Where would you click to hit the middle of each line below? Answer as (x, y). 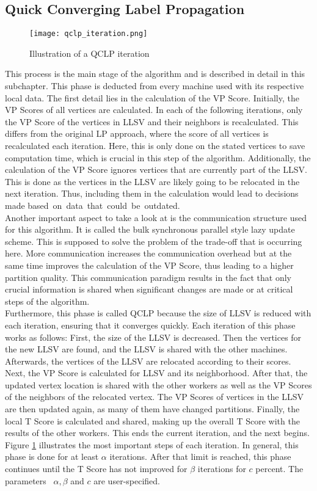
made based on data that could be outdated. (93, 205)
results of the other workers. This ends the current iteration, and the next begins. (157, 433)
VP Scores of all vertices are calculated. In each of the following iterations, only (154, 110)
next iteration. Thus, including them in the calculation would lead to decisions (152, 193)
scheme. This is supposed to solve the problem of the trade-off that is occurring (154, 241)
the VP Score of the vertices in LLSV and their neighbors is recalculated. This (152, 121)
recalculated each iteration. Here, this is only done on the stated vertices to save (155, 146)
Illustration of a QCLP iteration (89, 53)
